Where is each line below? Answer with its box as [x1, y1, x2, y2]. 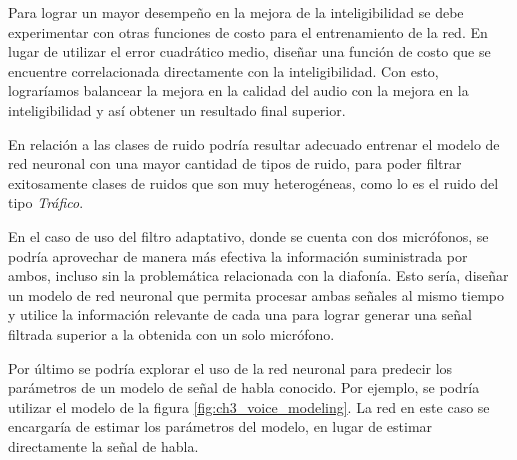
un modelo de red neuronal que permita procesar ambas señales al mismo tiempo [8, 284, 504, 305]
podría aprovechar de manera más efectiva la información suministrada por [8, 245, 468, 266]
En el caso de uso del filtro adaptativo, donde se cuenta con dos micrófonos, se [8, 225, 489, 246]
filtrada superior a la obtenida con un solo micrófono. [8, 323, 335, 344]
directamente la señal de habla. [8, 435, 199, 456]
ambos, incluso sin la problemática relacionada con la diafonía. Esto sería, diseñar [8, 265, 509, 286]
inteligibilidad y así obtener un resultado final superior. [8, 99, 346, 120]
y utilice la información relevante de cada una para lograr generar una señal [8, 304, 472, 325]
